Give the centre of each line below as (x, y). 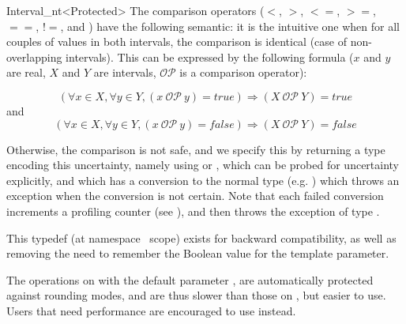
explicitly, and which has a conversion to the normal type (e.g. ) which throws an (203, 180)
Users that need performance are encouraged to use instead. (151, 310)
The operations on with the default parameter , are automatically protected (190, 279)
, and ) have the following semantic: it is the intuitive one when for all (230, 26)
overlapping (34, 57)
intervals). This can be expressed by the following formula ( (210, 57)
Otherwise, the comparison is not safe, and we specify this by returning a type (196, 149)
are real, (26, 72)
